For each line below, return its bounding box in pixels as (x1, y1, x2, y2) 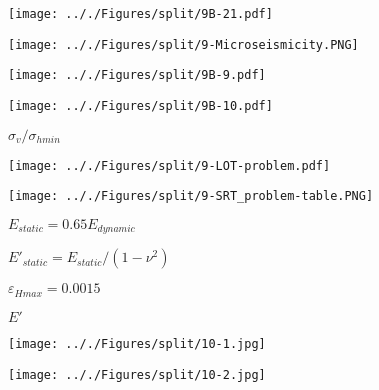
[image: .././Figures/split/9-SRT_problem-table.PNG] (8, 189, 374, 204)
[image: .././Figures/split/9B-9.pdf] (8, 68, 266, 83)
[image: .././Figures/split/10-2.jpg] (8, 367, 266, 382)
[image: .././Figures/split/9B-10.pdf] (8, 98, 273, 113)
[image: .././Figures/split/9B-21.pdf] (8, 7, 273, 21)
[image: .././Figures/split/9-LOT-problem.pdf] (8, 158, 331, 173)
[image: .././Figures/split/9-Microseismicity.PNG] (8, 37, 359, 52)
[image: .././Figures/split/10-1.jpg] (8, 336, 266, 351)
